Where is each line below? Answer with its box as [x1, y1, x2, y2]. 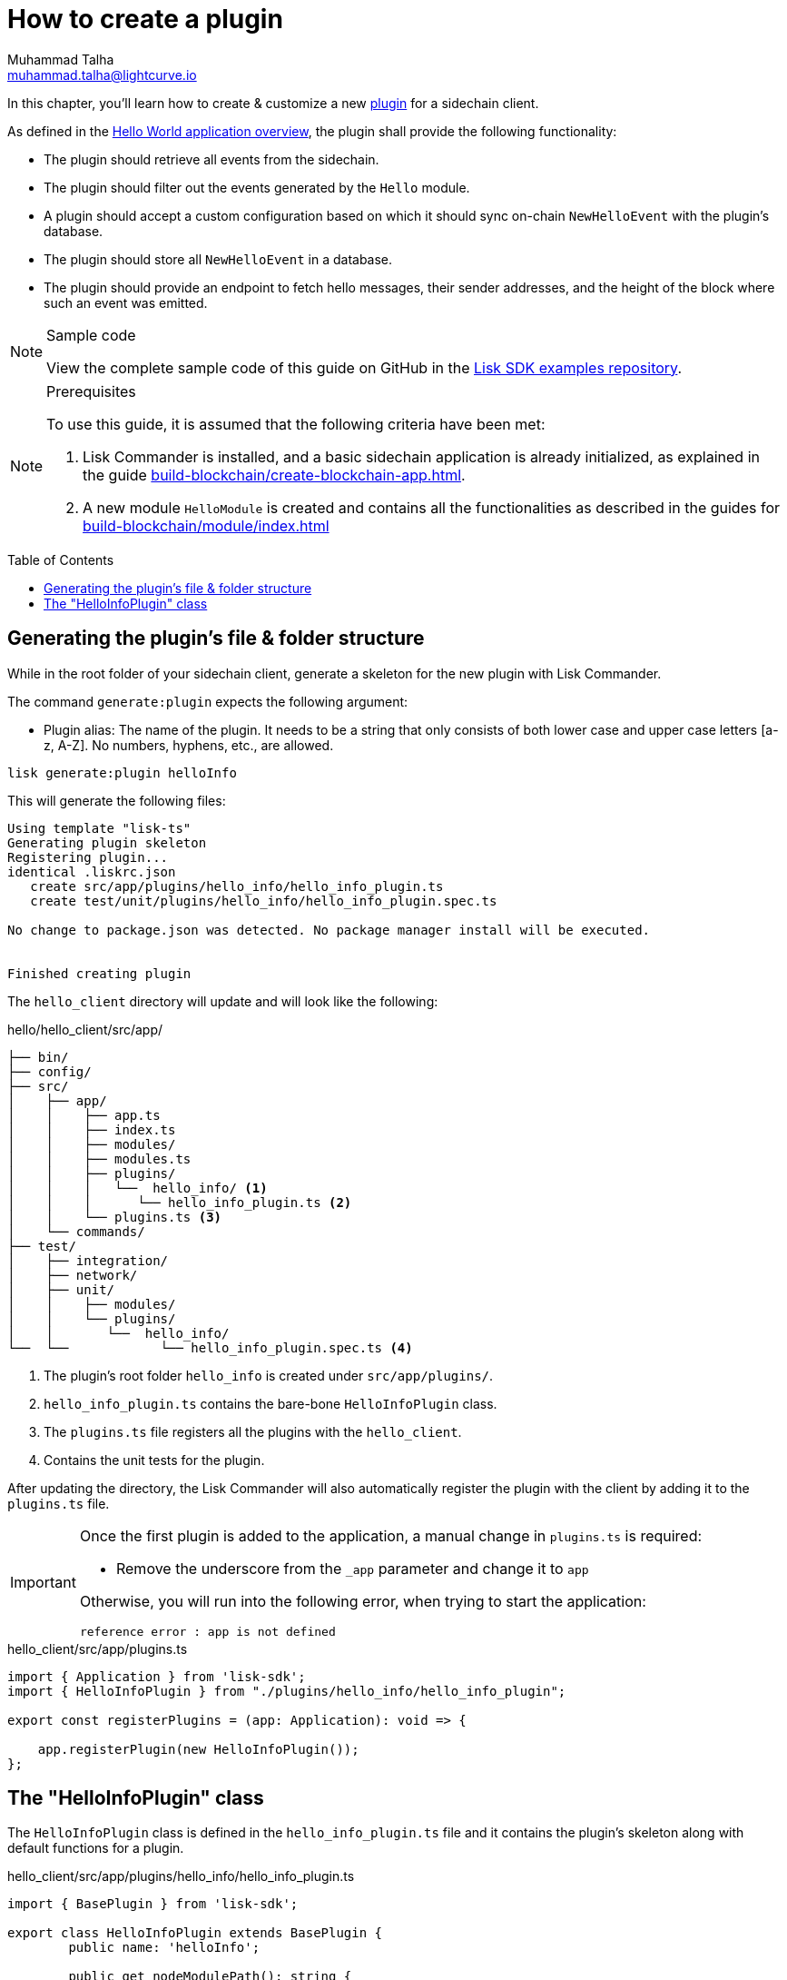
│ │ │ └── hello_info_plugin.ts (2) [7, 1194, 352, 1210]
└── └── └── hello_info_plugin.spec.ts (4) [7, 1340, 413, 1355]
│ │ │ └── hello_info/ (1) [7, 1180, 268, 1195]
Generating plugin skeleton [7, 835, 207, 850]
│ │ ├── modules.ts [7, 1151, 192, 1166]
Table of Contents [7, 551, 114, 568]
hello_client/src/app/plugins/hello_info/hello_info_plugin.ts [7, 1868, 355, 1885]
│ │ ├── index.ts [7, 1122, 176, 1137]
